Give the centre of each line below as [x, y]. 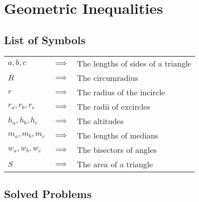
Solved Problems [48, 193]
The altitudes [100, 121]
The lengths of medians [118, 135]
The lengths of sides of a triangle [134, 63]
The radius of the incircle [121, 92]
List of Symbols [45, 39]
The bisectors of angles [117, 149]
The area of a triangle [115, 164]
